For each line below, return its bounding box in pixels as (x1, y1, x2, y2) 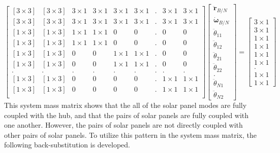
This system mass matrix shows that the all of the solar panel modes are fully (4, 100, 247, 110)
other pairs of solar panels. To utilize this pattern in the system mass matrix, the (4, 129, 257, 140)
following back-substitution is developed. (4, 139, 130, 150)
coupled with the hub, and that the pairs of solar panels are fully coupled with (4, 109, 249, 120)
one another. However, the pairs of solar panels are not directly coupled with (4, 120, 243, 130)
